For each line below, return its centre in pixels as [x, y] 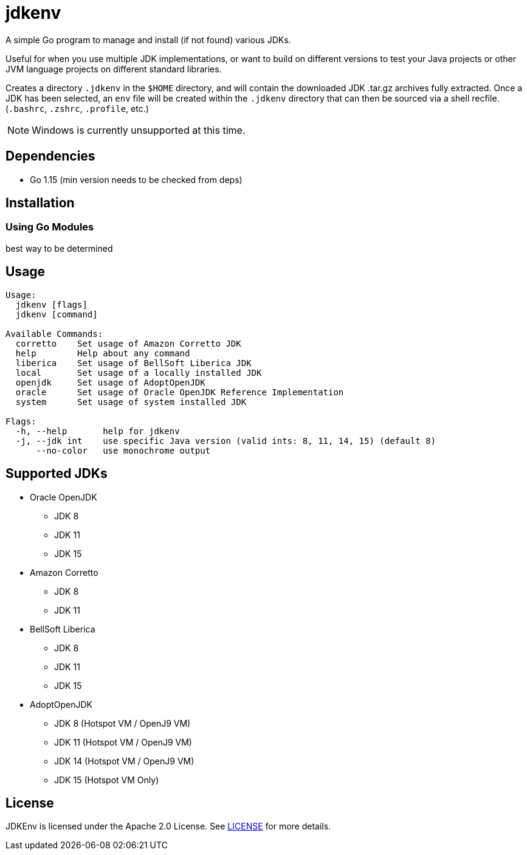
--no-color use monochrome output [123, 450]
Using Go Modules [50, 227]
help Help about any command [103, 353]
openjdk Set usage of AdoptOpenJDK [110, 382]
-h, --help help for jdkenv [98, 431]
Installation [40, 203]
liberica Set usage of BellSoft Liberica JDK [133, 363]
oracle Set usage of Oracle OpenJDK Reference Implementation [180, 392]
